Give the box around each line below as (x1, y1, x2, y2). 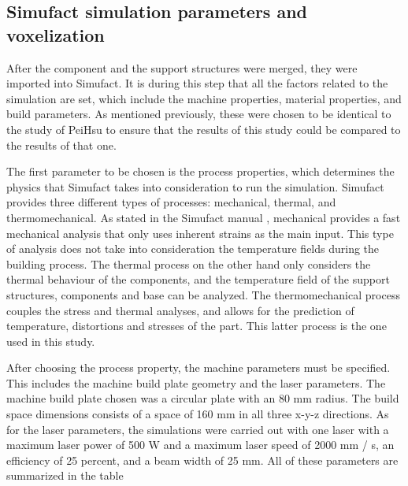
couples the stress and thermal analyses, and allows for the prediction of (6, 302, 354, 318)
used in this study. (6, 332, 95, 349)
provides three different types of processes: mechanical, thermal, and (6, 194, 336, 210)
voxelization (6, 22, 105, 46)
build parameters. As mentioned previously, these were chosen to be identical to (6, 106, 391, 122)
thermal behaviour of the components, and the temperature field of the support (6, 271, 390, 288)
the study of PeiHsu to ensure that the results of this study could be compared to (6, 121, 401, 137)
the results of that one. (6, 136, 117, 153)
